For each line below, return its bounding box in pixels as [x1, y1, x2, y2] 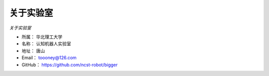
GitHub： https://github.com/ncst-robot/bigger [21, 62, 118, 68]
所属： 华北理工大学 [21, 34, 62, 40]
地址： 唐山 [21, 48, 45, 54]
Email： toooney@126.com [21, 55, 77, 61]
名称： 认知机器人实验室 [21, 41, 71, 47]
